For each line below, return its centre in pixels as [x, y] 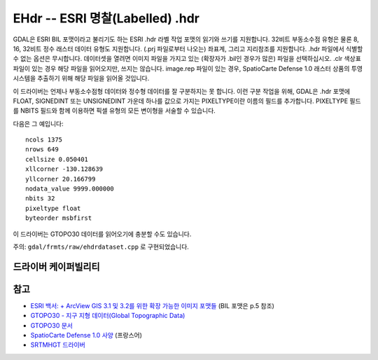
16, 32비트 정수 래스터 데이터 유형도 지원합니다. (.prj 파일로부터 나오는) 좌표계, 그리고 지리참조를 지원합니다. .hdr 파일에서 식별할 [188, 48]
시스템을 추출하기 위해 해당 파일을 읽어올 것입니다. [81, 78]
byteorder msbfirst [59, 218]
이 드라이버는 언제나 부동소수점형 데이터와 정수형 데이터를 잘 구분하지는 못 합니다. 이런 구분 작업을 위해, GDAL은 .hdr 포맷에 [181, 91]
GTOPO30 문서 [52, 325]
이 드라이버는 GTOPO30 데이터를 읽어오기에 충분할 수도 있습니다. [102, 234]
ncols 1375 [44, 140]
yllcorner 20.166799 [61, 179]
